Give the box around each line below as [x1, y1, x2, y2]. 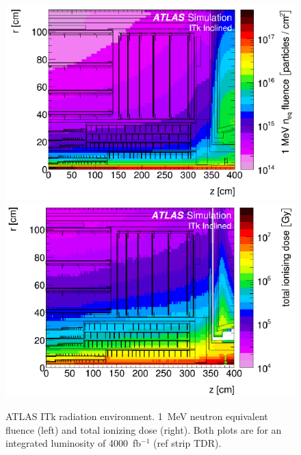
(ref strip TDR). [153, 436, 222, 450]
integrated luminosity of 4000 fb [5, 436, 142, 450]
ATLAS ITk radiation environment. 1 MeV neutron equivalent [5, 409, 268, 423]
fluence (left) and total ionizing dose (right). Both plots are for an [5, 422, 282, 436]
